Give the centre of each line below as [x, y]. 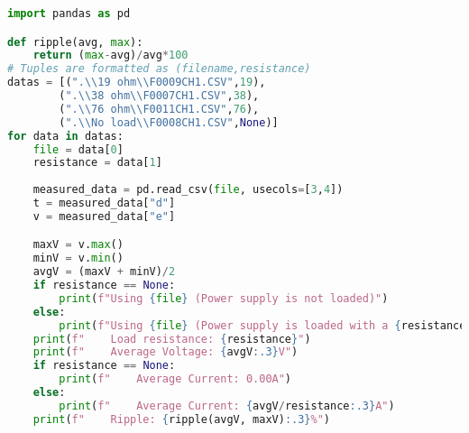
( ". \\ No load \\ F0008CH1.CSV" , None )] [169, 122]
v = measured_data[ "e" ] [104, 216]
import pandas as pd [69, 14]
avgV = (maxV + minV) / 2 [104, 272]
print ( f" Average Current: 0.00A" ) [175, 379]
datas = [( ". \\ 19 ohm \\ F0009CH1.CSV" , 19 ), [137, 83]
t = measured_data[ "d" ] [104, 203]
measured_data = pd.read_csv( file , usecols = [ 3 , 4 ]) [188, 190]
